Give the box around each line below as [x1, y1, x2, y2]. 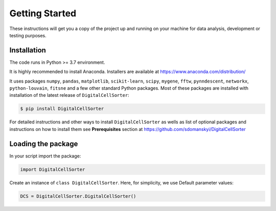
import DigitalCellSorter [20, 166, 85, 172]
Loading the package [9, 139, 78, 148]
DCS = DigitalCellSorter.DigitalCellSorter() [20, 193, 136, 199]
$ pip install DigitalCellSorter [20, 106, 104, 112]
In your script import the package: [9, 153, 81, 159]
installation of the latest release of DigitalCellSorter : [9, 92, 130, 98]
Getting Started [9, 8, 77, 19]
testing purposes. [9, 32, 47, 38]
